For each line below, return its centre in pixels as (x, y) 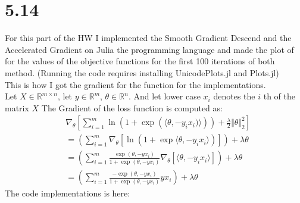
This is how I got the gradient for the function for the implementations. (135, 84)
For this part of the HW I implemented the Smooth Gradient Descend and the (148, 38)
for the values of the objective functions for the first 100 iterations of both (140, 61)
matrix (17, 107)
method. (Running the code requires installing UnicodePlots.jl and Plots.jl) (142, 72)
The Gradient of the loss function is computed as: (132, 107)
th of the (279, 96)
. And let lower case (164, 96)
